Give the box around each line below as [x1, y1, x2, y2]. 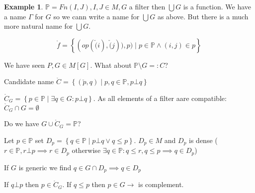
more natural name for [4, 21, 73, 31]
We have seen [4, 59, 45, 70]
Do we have [4, 118, 39, 129]
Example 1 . [4, 1, 43, 11]
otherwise [72, 145, 101, 155]
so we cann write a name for [53, 11, 140, 21]
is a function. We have [183, 1, 252, 11]
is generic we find [18, 162, 72, 172]
